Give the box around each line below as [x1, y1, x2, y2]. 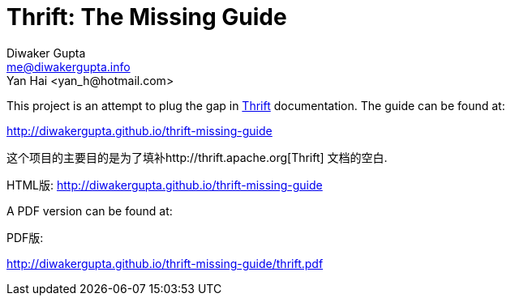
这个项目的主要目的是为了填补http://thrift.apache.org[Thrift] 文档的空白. [6, 150, 388, 164]
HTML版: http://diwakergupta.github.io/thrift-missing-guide [6, 177, 323, 192]
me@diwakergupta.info [6, 59, 131, 74]
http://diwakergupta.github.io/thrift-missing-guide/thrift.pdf [6, 256, 324, 270]
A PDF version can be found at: [6, 203, 173, 218]
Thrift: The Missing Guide [6, 3, 287, 31]
